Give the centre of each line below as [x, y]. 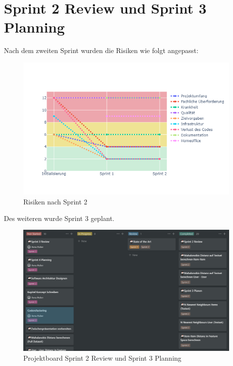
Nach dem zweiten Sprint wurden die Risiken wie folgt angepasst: [101, 50]
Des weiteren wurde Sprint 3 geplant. [59, 218]
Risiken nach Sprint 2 [55, 202]
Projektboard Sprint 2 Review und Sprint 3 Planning [102, 357]
